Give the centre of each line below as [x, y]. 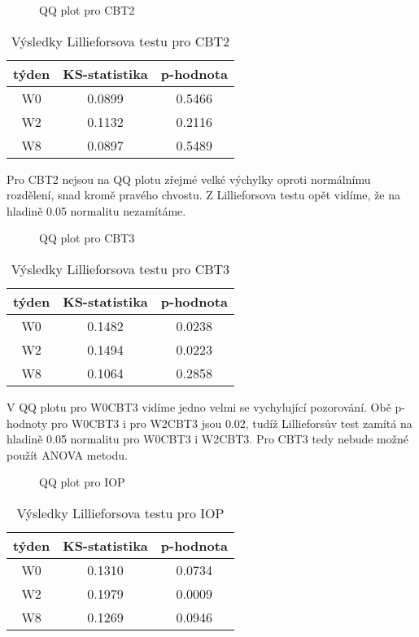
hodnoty [27, 423]
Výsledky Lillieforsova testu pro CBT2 [120, 41]
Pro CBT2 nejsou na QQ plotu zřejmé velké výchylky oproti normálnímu [189, 179]
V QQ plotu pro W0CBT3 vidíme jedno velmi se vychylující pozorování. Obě [199, 406]
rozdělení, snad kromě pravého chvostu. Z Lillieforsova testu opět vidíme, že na [204, 195]
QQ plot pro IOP [82, 482]
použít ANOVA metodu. [67, 454]
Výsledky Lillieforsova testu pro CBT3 [120, 268]
